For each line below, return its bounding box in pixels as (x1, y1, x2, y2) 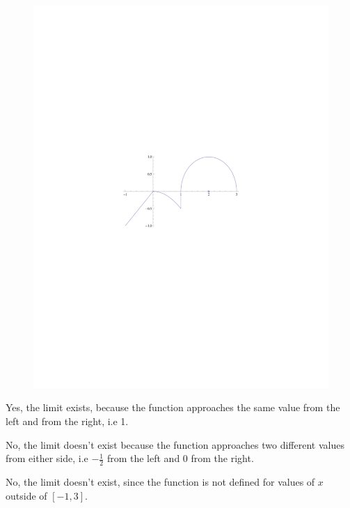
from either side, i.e (6, 451, 88, 465)
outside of (6, 488, 47, 502)
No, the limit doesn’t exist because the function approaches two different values (6, 437, 344, 452)
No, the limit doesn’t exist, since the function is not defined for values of (6, 475, 315, 489)
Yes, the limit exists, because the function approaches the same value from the (6, 400, 340, 415)
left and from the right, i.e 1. (6, 414, 129, 429)
